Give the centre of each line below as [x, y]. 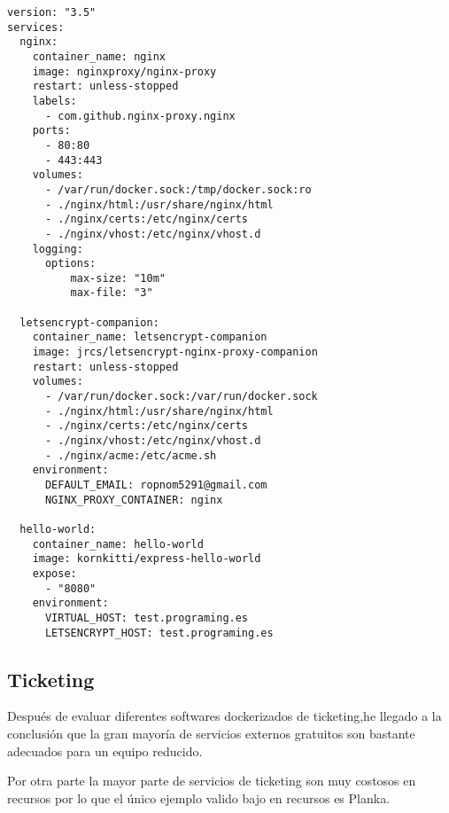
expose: [54, 573]
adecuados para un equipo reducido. [105, 750]
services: [36, 27]
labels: [54, 101]
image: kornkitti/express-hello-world [147, 559]
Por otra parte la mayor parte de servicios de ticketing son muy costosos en [212, 781]
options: [70, 264]
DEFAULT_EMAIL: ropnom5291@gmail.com [156, 485]
